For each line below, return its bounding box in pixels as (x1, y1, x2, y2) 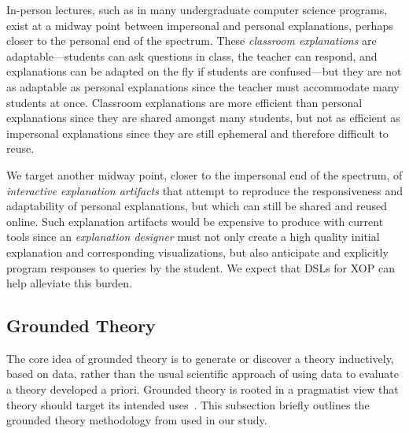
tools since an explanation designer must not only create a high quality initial (6, 228, 380, 245)
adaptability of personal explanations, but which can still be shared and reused (6, 198, 387, 214)
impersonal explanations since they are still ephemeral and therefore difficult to (6, 124, 389, 141)
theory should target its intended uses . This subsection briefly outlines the (6, 396, 370, 413)
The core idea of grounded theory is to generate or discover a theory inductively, (6, 350, 394, 366)
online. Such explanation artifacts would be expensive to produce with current (6, 213, 384, 229)
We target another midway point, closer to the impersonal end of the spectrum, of (6, 166, 403, 183)
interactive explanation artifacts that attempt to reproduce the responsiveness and (6, 182, 403, 198)
